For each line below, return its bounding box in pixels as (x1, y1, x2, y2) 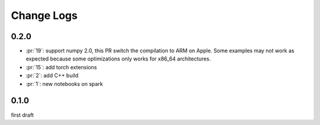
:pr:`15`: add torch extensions (25, 63, 97, 70)
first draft (11, 111, 34, 118)
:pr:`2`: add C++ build (25, 72, 79, 79)
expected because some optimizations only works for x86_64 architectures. (25, 55, 211, 62)
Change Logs (11, 9, 78, 22)
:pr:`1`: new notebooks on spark (25, 80, 103, 87)
